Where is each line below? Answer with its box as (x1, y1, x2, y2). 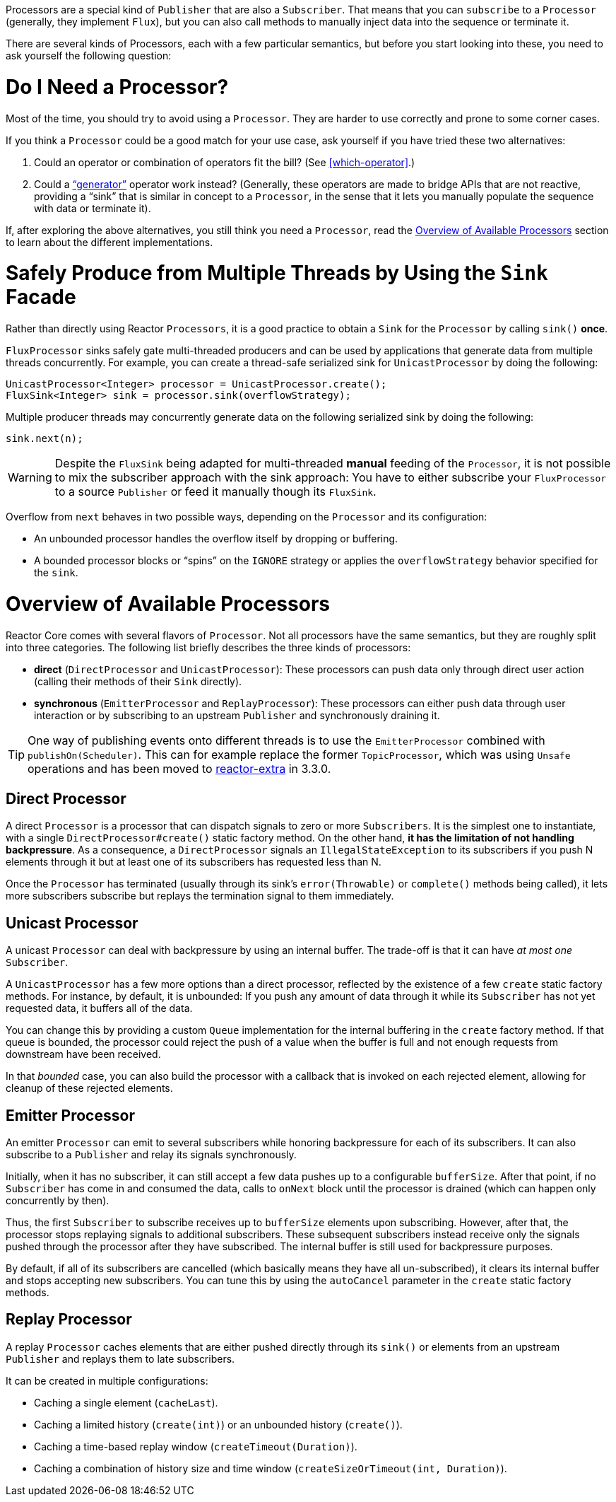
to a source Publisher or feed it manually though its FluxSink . (54, 484, 377, 499)
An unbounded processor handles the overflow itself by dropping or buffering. (34, 532, 398, 545)
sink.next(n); (6, 433, 83, 444)
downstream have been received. (6, 1048, 161, 1061)
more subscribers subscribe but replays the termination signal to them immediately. (6, 890, 394, 902)
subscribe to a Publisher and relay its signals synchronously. (6, 1148, 297, 1161)
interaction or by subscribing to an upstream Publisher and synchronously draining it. (34, 709, 440, 721)
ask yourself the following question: (6, 50, 172, 62)
